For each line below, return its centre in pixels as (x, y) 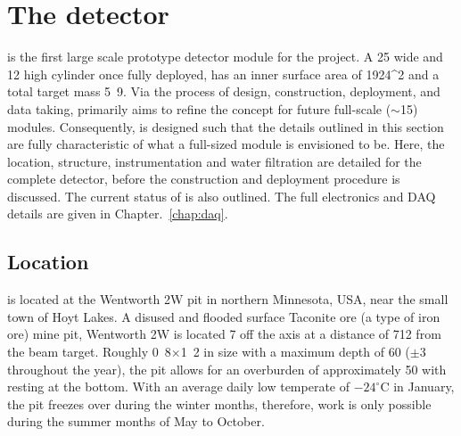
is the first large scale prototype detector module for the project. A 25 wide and (225, 57)
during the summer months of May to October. (136, 421)
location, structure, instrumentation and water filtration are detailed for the (214, 161)
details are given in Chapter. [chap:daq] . (118, 214)
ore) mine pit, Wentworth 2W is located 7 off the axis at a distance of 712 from (224, 334)
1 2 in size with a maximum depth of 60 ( (295, 352)
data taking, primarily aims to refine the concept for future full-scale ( (199, 108)
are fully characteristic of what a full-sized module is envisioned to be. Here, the (226, 144)
